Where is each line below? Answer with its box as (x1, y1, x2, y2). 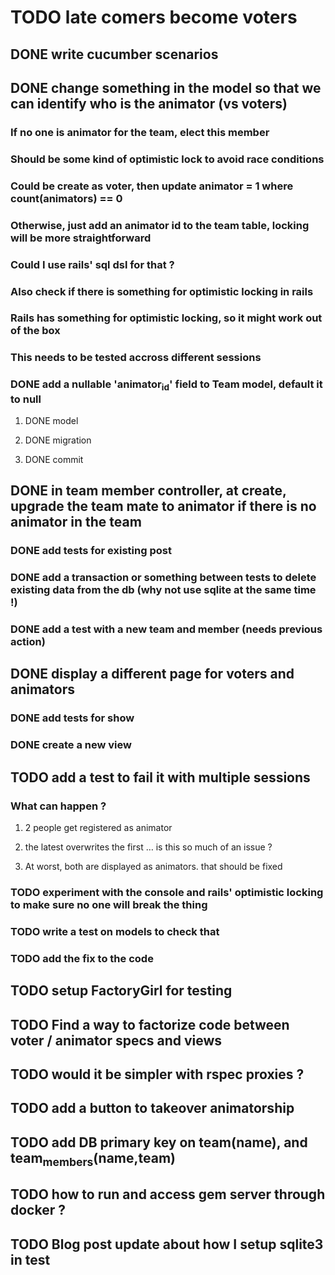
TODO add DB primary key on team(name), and (10, 1134, 308, 1151)
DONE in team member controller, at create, (10, 482, 287, 500)
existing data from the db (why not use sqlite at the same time (10, 583, 317, 597)
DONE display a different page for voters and (10, 666, 295, 683)
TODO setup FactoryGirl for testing (10, 982, 233, 1000)
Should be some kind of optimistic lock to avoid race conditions (10, 152, 325, 166)
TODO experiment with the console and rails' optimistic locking (10, 885, 324, 899)
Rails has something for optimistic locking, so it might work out (10, 311, 323, 325)
